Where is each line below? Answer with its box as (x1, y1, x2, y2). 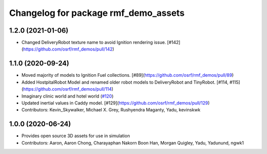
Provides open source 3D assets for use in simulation (21, 133, 131, 139)
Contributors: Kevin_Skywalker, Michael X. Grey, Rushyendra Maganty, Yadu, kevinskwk (21, 107, 201, 113)
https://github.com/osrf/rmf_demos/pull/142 (23, 46, 113, 52)
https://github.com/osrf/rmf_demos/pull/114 (23, 86, 112, 92)
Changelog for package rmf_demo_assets (9, 7, 185, 18)
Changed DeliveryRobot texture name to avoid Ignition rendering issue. (21, 40, 166, 46)
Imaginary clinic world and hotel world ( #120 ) (21, 93, 114, 99)
